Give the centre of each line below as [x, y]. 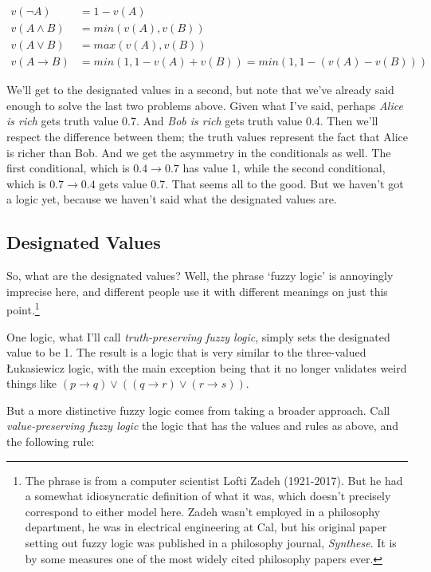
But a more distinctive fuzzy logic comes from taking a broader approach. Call [198, 410]
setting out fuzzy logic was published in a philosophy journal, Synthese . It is [211, 543]
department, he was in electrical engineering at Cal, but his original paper [206, 527]
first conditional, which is [68, 168]
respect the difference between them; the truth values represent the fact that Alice [207, 136]
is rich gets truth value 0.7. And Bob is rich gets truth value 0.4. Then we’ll [192, 121]
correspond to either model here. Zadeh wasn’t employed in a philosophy [203, 511]
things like [32, 383]
